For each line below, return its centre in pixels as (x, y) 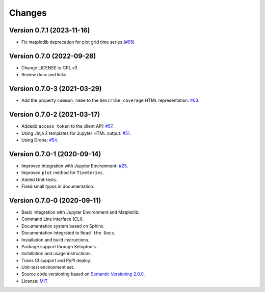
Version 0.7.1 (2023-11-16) (50, 30)
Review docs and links (44, 75)
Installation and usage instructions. (57, 254)
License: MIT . (35, 281)
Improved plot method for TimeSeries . (63, 173)
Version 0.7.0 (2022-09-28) (53, 56)
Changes (28, 13)
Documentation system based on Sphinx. (63, 226)
